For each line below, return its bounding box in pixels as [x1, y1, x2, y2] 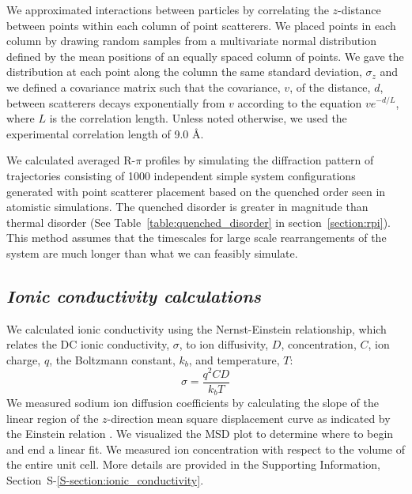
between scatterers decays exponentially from [6, 94, 225, 111]
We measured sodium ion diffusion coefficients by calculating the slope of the [6, 394, 379, 411]
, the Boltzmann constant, [49, 351, 176, 368]
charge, [6, 351, 41, 368]
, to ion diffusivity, [179, 336, 269, 353]
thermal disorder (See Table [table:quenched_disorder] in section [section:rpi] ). [6, 213, 391, 230]
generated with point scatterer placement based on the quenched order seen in [6, 183, 386, 199]
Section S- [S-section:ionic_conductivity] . [6, 472, 204, 488]
